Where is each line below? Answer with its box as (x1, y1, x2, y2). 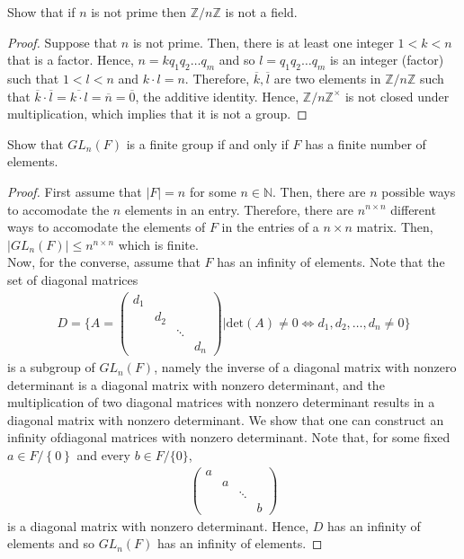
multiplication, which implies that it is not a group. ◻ (7, 104, 308, 123)
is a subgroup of (7, 358, 95, 377)
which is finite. (118, 235, 199, 253)
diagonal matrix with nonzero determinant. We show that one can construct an (7, 410, 444, 429)
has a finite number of (305, 134, 426, 153)
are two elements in (273, 68, 381, 87)
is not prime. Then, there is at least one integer (132, 32, 394, 51)
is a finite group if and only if (126, 134, 289, 153)
